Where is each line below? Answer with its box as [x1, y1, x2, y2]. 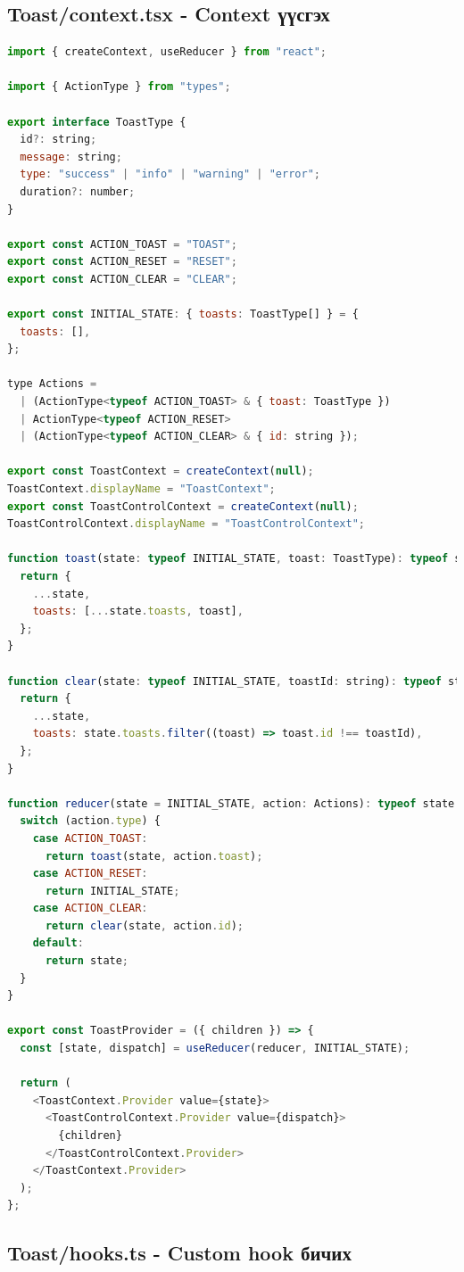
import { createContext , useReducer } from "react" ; [7, 45, 327, 59]
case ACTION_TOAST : [32, 831, 148, 845]
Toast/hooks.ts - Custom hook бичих [7, 1239, 352, 1267]
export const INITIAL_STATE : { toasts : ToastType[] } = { [7, 308, 359, 321]
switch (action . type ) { [20, 814, 161, 828]
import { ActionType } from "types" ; [7, 80, 231, 94]
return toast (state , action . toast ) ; [45, 849, 263, 863]
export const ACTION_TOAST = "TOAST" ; [7, 237, 237, 251]
